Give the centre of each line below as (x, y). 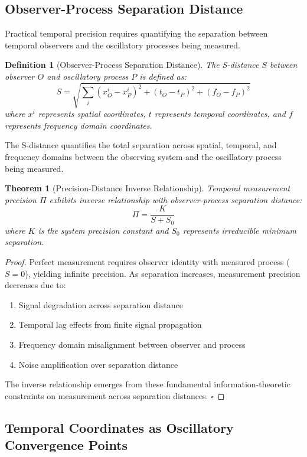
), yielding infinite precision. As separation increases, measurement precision (163, 273)
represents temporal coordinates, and (220, 114)
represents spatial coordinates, (92, 114)
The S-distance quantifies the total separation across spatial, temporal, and (141, 145)
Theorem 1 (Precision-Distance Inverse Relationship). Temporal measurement (148, 188)
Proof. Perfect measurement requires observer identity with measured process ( (147, 261)
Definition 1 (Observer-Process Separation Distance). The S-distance (132, 65)
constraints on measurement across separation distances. (107, 395)
